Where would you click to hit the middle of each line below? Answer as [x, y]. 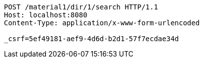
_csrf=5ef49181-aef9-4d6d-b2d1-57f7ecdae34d [92, 39]
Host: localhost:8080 [46, 15]
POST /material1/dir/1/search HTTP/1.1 [81, 7]
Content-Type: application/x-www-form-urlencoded [102, 23]
